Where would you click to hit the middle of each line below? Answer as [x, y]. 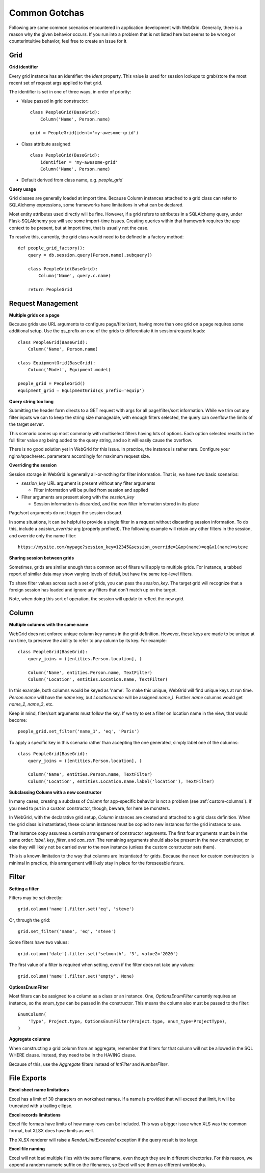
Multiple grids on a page [34, 315]
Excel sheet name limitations [39, 1090]
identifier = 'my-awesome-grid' [79, 162]
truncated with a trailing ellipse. [41, 1106]
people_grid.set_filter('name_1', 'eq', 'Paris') [79, 732]
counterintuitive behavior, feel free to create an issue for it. [68, 41]
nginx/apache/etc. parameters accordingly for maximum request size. [80, 456]
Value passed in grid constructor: [55, 101]
